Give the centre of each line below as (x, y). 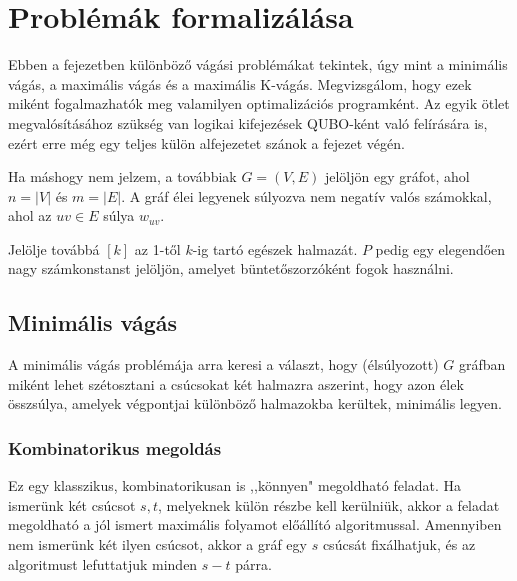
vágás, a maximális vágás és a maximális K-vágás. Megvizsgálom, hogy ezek (240, 83)
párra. (253, 563)
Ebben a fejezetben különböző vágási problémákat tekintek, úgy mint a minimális (258, 64)
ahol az (30, 215)
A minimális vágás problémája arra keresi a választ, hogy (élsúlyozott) (223, 364)
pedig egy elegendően (440, 248)
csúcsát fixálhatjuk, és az (399, 544)
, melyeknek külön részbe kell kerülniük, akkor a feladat (328, 504)
